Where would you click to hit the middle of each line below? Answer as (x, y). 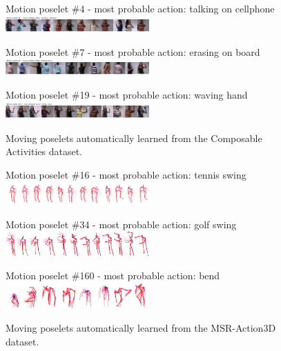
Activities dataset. (44, 151)
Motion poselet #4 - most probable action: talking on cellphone (140, 8)
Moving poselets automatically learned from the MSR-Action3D (141, 327)
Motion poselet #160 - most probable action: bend (113, 275)
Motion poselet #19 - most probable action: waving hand (127, 95)
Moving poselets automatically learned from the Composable (134, 138)
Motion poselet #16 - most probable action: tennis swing (126, 174)
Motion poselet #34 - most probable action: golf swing (121, 224)
